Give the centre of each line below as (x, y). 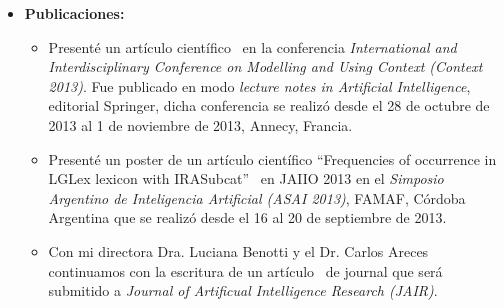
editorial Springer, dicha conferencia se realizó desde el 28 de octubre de (269, 105)
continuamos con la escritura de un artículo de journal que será (245, 270)
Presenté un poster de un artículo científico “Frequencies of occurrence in (272, 158)
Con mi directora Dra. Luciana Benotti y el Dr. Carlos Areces (238, 250)
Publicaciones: (74, 13)
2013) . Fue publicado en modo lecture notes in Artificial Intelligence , (259, 85)
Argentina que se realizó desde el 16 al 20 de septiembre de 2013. (247, 217)
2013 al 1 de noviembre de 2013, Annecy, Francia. (200, 124)
